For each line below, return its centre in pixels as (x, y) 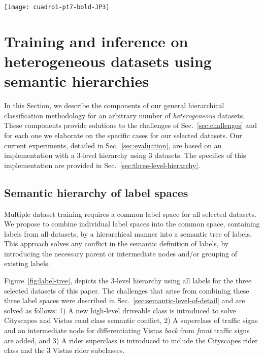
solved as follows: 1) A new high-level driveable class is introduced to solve (120, 310)
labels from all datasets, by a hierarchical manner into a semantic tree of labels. (128, 233)
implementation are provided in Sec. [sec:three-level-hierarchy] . (102, 165)
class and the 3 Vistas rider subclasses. (64, 350)
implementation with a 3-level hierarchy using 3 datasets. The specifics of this (125, 155)
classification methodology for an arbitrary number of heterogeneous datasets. (125, 115)
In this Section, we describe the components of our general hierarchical (114, 105)
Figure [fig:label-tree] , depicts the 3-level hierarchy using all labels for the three (128, 281)
